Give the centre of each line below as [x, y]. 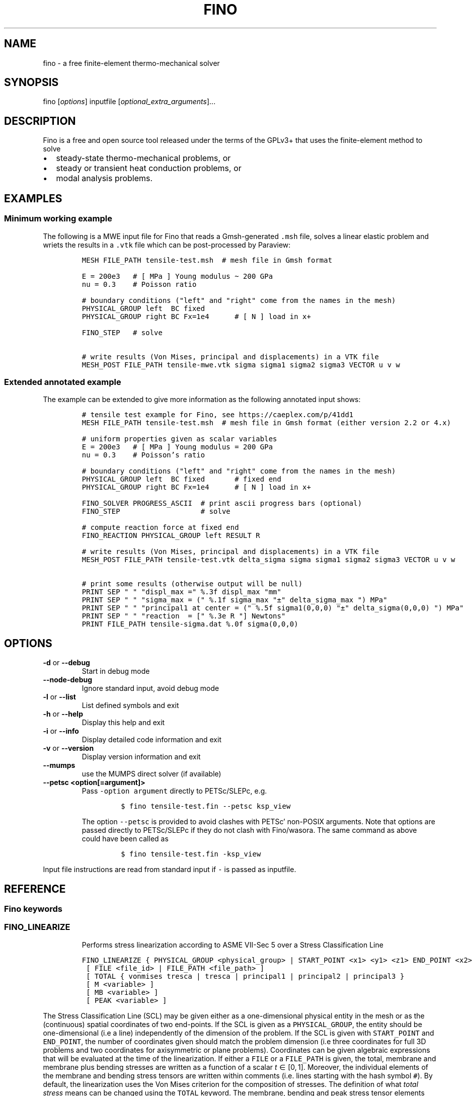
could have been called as [125, 839]
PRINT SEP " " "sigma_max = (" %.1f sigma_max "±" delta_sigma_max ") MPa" [234, 600]
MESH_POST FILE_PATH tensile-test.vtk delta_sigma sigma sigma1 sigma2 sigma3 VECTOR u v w [268, 560]
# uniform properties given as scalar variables [179, 439]
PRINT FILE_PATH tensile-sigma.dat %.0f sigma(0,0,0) [190, 624]
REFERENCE [35, 889]
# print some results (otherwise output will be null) [192, 584]
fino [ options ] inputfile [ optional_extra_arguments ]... [129, 102]
